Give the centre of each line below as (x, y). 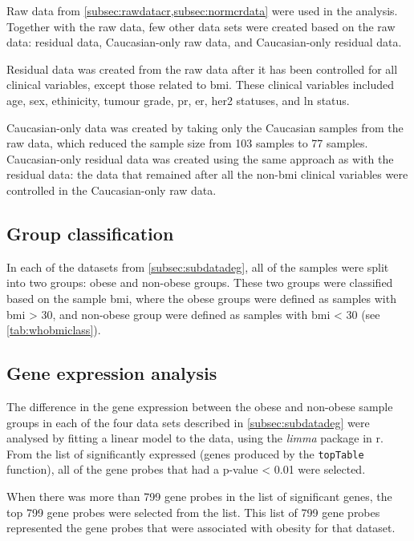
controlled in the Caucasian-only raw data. (112, 190)
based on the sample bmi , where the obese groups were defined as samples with (201, 298)
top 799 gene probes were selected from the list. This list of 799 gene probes (193, 512)
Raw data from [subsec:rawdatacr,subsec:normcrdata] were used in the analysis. (202, 10)
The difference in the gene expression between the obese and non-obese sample (200, 406)
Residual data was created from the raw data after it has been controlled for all (202, 69)
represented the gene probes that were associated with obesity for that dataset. (201, 528)
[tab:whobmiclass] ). (54, 330)
